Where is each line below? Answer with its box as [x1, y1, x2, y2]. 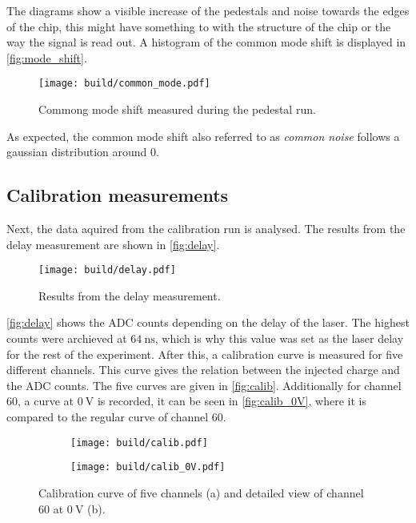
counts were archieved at [6, 330, 127, 347]
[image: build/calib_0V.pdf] [70, 461, 226, 473]
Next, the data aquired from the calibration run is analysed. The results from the [6, 220, 406, 237]
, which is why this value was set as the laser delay [154, 330, 404, 347]
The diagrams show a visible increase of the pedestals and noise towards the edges [6, 2, 410, 18]
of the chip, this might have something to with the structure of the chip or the [6, 18, 391, 34]
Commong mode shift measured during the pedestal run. [38, 101, 316, 118]
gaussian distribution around [6, 143, 147, 160]
